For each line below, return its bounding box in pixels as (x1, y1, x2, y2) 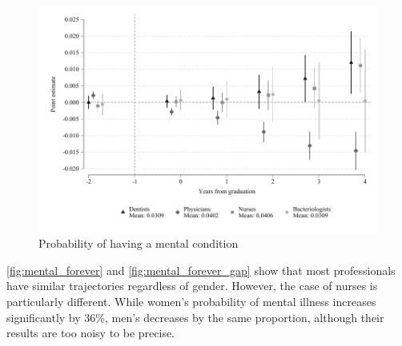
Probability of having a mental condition (38, 235, 239, 252)
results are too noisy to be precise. (6, 324, 175, 341)
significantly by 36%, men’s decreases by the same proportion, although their (6, 308, 384, 325)
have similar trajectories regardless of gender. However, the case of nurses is (6, 277, 378, 294)
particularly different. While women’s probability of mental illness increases (6, 293, 376, 310)
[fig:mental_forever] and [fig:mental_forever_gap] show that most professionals (6, 261, 396, 278)
